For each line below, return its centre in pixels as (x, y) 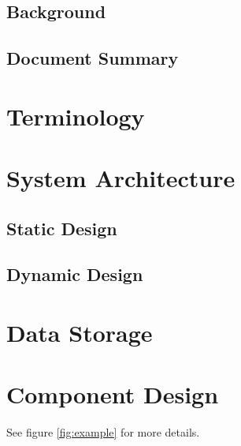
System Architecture (121, 178)
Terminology (76, 116)
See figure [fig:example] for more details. (103, 432)
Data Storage (80, 333)
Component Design (113, 394)
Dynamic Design (75, 274)
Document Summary (93, 58)
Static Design (62, 228)
